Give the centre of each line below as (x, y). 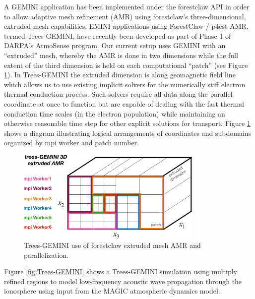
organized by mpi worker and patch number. (72, 143)
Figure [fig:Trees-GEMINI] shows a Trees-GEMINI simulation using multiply (121, 271)
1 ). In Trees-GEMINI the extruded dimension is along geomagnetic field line (120, 75)
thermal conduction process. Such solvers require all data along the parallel (118, 94)
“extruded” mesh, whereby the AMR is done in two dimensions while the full (121, 55)
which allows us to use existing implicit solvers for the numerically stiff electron (125, 84)
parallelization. (46, 255)
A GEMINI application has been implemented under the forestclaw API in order (127, 6)
